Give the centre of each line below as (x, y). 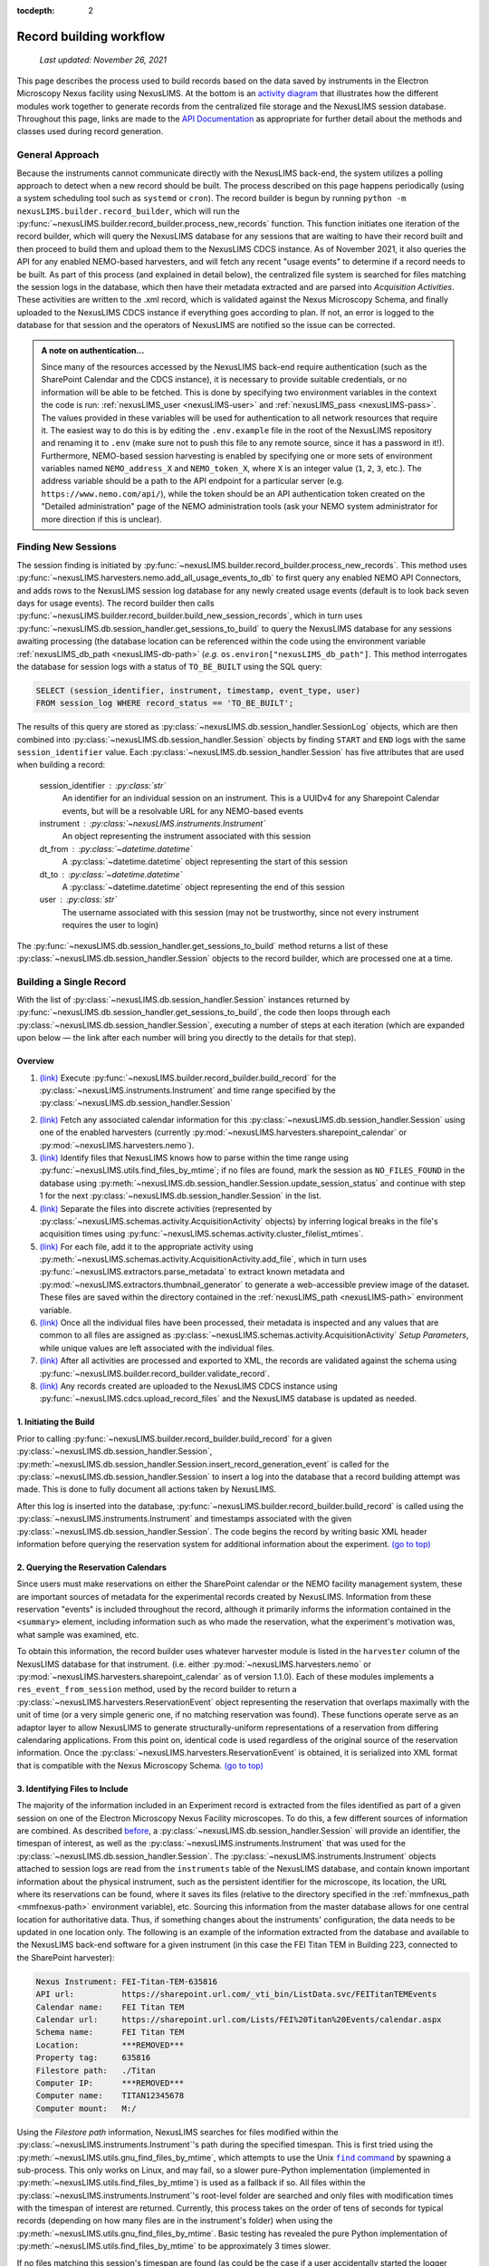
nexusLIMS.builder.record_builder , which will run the (128, 211)
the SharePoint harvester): (66, 1957)
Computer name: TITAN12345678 (110, 2096)
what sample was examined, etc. (78, 1634)
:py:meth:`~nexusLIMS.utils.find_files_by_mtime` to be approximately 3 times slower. (173, 2246)
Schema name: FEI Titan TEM (110, 2032)
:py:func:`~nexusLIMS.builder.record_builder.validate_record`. (155, 1373)
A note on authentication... (93, 350)
